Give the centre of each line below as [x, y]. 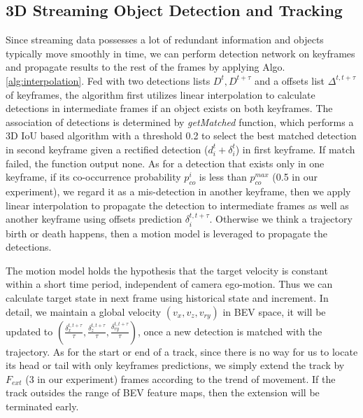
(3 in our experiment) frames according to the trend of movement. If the [180, 378]
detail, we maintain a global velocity [84, 311]
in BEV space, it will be [274, 311]
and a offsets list [290, 80]
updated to [29, 331]
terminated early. [42, 406]
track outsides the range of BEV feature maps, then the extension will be [163, 392]
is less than [223, 177]
